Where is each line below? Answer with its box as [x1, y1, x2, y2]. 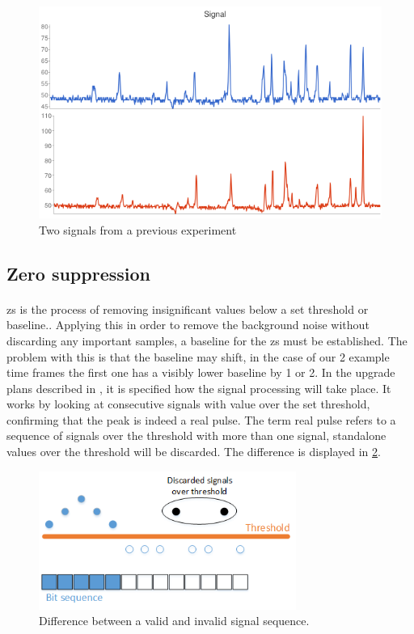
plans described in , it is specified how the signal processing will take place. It [6, 379, 391, 396]
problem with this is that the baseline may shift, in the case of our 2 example [6, 348, 390, 365]
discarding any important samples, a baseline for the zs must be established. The [6, 332, 408, 349]
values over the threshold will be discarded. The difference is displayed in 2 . [6, 443, 381, 460]
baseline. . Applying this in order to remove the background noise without [6, 316, 370, 333]
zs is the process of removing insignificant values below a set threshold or [6, 300, 369, 317]
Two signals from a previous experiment [39, 221, 237, 238]
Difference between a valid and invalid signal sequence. [39, 612, 310, 629]
